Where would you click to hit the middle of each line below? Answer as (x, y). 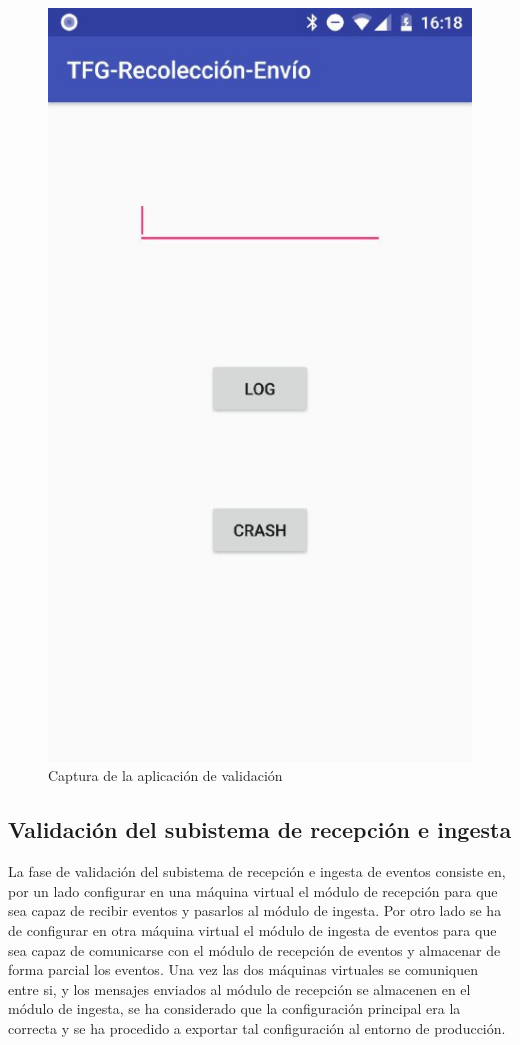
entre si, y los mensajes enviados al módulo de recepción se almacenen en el (239, 988)
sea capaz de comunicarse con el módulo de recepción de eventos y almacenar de (254, 949)
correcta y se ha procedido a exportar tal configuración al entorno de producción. (257, 1027)
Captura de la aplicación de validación (165, 775)
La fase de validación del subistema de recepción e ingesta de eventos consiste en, (257, 871)
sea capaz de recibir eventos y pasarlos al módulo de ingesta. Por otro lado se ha (255, 910)
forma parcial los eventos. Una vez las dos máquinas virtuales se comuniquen (243, 969)
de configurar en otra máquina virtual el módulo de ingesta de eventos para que (252, 929)
